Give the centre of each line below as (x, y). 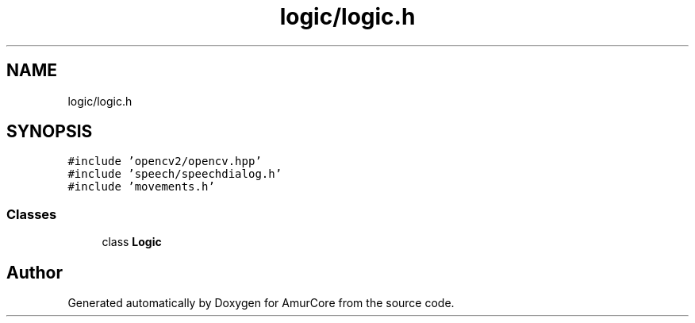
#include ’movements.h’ (141, 187)
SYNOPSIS (50, 132)
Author (35, 272)
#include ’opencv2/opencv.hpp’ (165, 161)
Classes (32, 214)
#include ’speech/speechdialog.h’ (175, 174)
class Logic (132, 242)
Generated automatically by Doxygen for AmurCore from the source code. (261, 303)
